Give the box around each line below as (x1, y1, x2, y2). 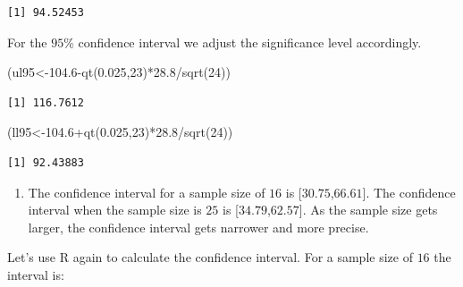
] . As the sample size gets (299, 200, 438, 219)
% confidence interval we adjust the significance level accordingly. (63, 32, 422, 51)
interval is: (7, 265, 64, 283)
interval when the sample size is (28, 200, 202, 219)
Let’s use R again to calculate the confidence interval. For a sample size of (7, 248, 413, 266)
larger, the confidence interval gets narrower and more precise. (28, 217, 369, 236)
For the (7, 32, 47, 51)
